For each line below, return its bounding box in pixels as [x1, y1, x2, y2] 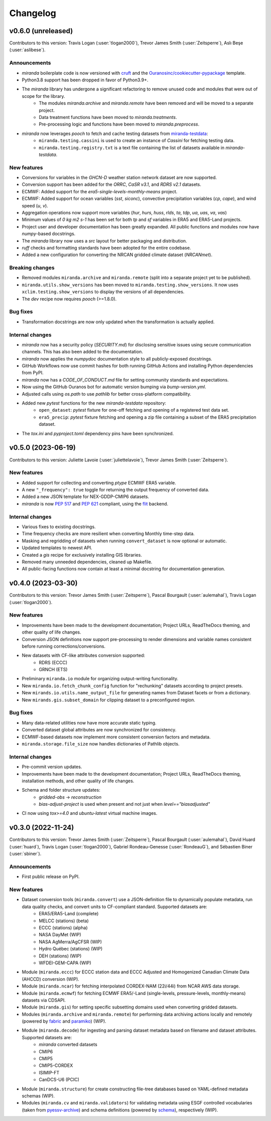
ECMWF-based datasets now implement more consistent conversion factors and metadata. [22, 733, 211, 740]
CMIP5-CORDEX [39, 1062, 73, 1069]
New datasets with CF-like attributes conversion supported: [22, 653, 146, 659]
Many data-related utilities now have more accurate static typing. [22, 719, 157, 725]
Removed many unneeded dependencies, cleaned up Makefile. [22, 559, 153, 565]
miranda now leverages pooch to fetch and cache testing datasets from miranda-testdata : [22, 131, 208, 137]
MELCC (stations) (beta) [39, 918, 89, 924]
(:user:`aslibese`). [9, 47, 46, 53]
